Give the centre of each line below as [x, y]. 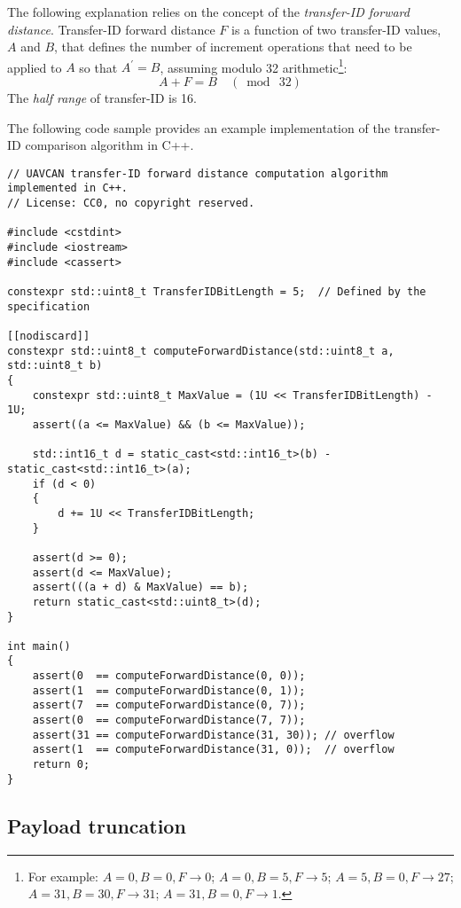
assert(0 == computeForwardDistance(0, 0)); [169, 676]
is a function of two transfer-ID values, [336, 29]
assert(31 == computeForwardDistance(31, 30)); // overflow [213, 735]
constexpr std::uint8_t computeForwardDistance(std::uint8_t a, [201, 351]
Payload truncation [97, 825]
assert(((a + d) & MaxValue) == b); [141, 587]
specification [49, 306]
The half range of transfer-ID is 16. [102, 98]
